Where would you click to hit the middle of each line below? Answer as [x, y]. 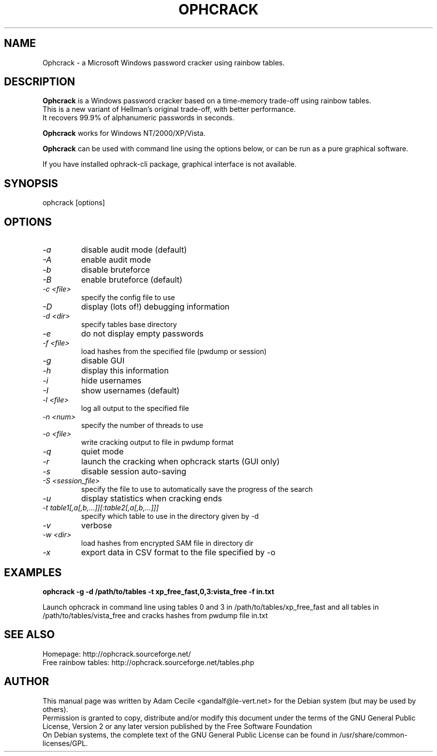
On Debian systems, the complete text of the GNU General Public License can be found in [190, 735]
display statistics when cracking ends [151, 499]
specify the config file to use [128, 298]
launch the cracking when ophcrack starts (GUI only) [180, 462]
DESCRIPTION [40, 82]
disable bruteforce [115, 270]
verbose [97, 526]
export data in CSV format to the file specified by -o [178, 553]
